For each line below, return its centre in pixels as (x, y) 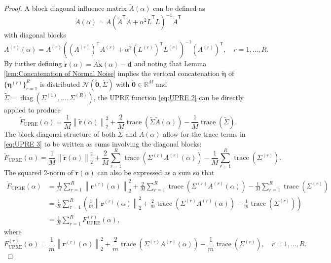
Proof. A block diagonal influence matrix (65, 8)
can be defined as (179, 8)
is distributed (60, 84)
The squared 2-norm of (39, 172)
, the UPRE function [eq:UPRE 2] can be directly (169, 97)
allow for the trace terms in (204, 134)
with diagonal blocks (35, 35)
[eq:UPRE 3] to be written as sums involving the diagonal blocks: (103, 143)
